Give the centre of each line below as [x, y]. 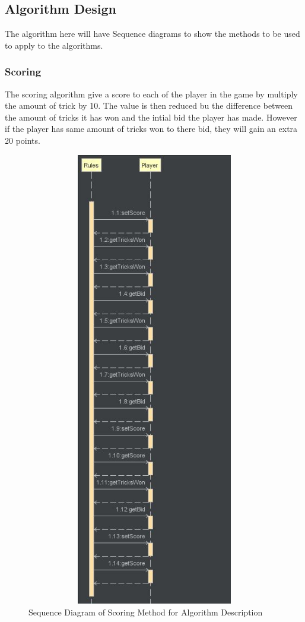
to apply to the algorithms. [54, 45]
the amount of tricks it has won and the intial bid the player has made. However [151, 117]
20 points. [23, 140]
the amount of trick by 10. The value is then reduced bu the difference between [149, 105]
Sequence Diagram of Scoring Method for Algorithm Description [146, 612]
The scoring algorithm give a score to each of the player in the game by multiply [151, 94]
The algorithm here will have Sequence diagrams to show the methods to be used [152, 34]
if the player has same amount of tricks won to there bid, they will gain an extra [151, 129]
